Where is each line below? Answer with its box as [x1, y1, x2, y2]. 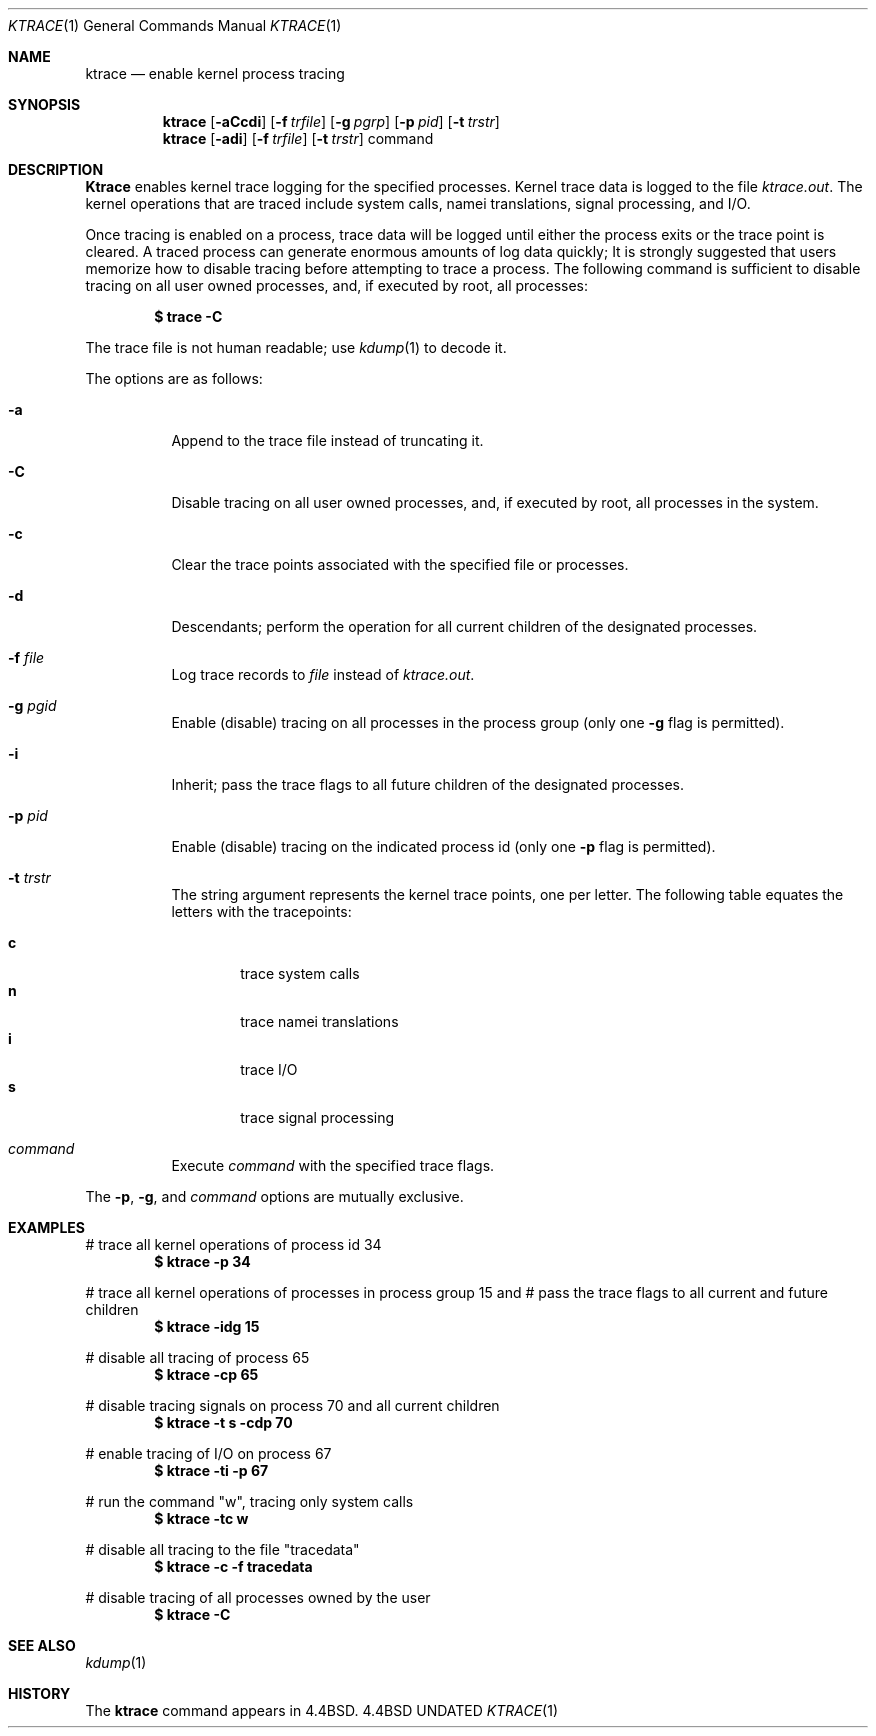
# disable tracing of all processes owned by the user [85, 1589, 431, 1606]
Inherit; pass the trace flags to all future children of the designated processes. [171, 776, 685, 793]
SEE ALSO [8, 1637, 76, 1654]
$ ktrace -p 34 [154, 1253, 251, 1270]
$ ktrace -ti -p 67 [154, 1462, 269, 1479]
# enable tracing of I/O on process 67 [85, 1445, 332, 1462]
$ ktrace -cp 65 [154, 1366, 259, 1383]
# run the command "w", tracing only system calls [85, 1493, 414, 1510]
